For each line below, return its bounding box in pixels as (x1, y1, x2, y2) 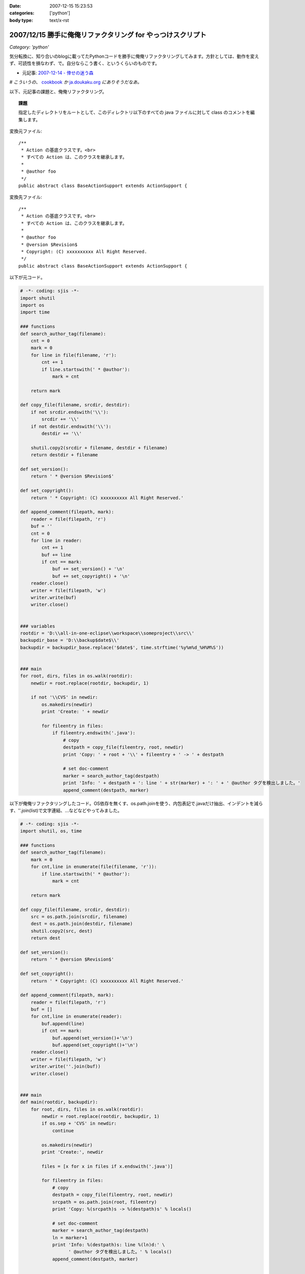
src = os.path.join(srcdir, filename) (30, 914, 128, 919)
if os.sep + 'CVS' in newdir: (41, 1121, 117, 1126)
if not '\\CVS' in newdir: (30, 695, 99, 700)
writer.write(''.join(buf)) (30, 1064, 101, 1070)
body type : (9, 17, 33, 23)
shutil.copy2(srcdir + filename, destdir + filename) (30, 445, 168, 450)
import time (20, 309, 50, 315)
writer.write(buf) (30, 595, 77, 601)
